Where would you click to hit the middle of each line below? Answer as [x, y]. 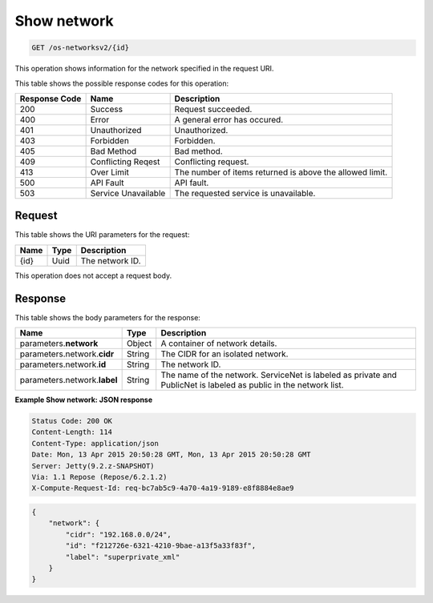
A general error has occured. [229, 119]
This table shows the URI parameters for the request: [102, 235]
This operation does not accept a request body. [93, 275]
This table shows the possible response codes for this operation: [122, 83]
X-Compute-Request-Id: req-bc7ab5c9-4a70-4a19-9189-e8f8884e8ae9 [163, 488]
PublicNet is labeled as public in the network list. [252, 385]
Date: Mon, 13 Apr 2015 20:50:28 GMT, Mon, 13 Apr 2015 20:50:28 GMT [171, 455]
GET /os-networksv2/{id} [81, 48]
